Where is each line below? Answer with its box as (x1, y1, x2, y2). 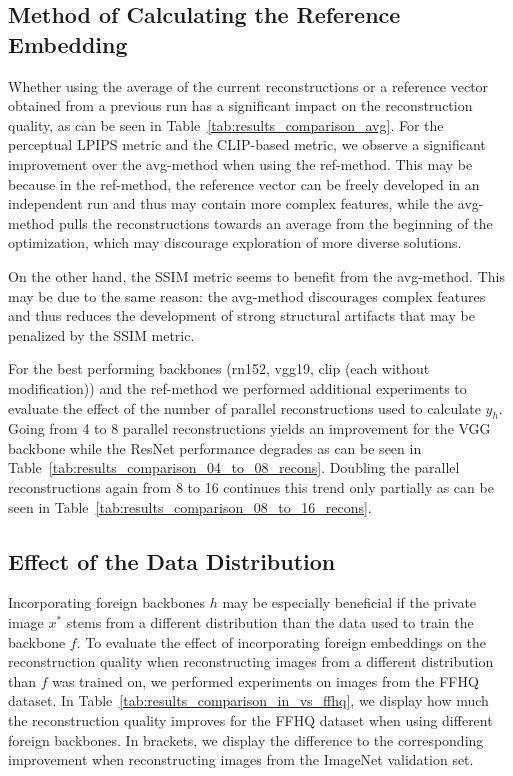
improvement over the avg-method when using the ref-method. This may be (8, 153, 473, 174)
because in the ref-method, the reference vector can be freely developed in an (8, 173, 480, 194)
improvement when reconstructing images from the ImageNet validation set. (8, 749, 474, 770)
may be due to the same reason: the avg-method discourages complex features (8, 285, 486, 306)
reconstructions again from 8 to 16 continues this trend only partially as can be (8, 477, 494, 498)
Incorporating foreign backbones (8, 592, 206, 613)
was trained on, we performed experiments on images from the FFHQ (52, 670, 479, 691)
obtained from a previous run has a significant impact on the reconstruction (8, 95, 473, 116)
